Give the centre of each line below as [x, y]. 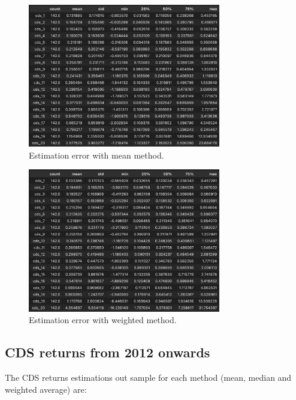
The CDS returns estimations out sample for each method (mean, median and [148, 377]
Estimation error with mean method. [96, 155]
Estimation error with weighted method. [103, 320]
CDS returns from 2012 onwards [108, 352]
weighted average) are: [46, 389]
